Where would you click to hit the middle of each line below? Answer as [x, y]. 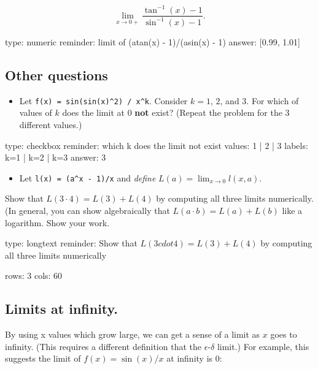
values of [36, 112]
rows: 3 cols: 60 [34, 276]
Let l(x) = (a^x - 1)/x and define [87, 177]
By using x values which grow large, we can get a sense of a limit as [133, 334]
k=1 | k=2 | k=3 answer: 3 [56, 157]
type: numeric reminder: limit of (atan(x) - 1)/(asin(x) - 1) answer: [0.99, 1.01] [153, 41]
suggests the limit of [43, 358]
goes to [284, 334]
